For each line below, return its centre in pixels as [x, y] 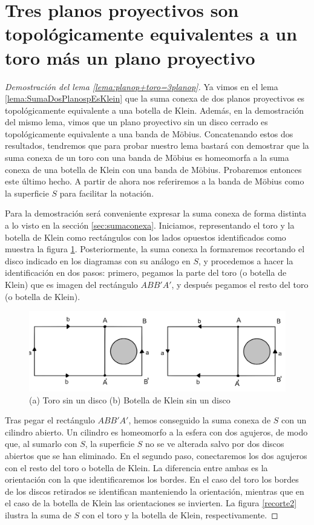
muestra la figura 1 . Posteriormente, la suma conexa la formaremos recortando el [155, 249]
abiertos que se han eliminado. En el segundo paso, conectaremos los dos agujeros [156, 456]
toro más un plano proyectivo [130, 57]
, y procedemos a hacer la [246, 260]
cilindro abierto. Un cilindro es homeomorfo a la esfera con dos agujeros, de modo [156, 432]
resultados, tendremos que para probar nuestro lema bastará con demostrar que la [157, 145]
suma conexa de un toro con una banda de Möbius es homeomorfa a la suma [147, 158]
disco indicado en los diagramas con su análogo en [98, 260]
